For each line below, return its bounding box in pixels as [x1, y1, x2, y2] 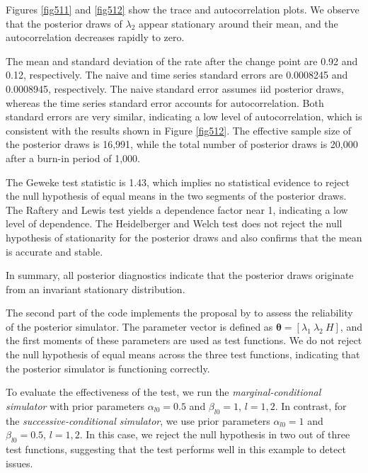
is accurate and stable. [6, 244, 103, 258]
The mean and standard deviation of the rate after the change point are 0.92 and [6, 53, 358, 68]
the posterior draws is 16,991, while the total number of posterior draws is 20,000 [6, 137, 358, 152]
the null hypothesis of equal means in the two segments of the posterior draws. [6, 188, 347, 203]
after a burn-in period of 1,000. [6, 150, 140, 165]
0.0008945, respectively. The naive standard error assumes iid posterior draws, [6, 81, 345, 96]
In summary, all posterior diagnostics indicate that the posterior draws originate [6, 268, 354, 283]
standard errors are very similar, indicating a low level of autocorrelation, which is [6, 109, 362, 124]
